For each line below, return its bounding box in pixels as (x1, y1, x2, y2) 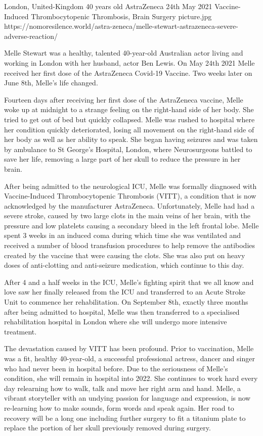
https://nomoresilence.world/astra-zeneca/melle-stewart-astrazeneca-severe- (4, 21, 238, 31)
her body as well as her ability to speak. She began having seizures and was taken (4, 134, 258, 144)
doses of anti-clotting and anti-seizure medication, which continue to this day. (4, 260, 244, 270)
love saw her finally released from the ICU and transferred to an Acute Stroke (4, 286, 245, 297)
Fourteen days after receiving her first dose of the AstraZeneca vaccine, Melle (4, 94, 243, 105)
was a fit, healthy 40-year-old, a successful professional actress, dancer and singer (4, 353, 255, 363)
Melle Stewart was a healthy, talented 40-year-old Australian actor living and (4, 47, 243, 58)
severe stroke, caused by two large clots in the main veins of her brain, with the (4, 210, 251, 221)
